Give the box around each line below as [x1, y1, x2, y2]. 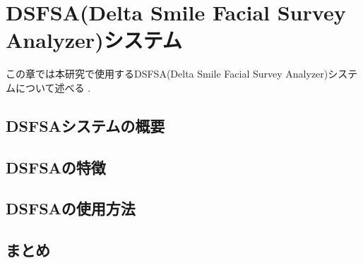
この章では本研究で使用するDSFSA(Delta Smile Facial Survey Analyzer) [6, 66, 328, 81]
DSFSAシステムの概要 [6, 114, 165, 136]
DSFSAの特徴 [6, 156, 106, 178]
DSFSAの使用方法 [6, 197, 136, 219]
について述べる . [15, 80, 91, 94]
